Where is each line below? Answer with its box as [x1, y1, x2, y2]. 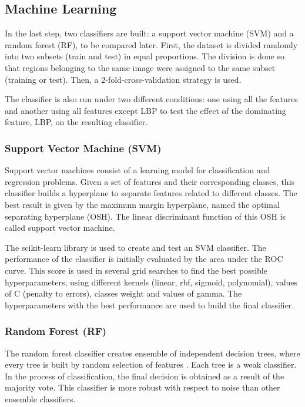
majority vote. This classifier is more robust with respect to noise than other [5, 381, 280, 393]
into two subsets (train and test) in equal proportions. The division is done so [5, 50, 284, 62]
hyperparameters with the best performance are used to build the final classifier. [5, 298, 294, 311]
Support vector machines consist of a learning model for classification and [5, 164, 270, 176]
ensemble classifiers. [5, 392, 76, 405]
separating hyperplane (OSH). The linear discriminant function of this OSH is [5, 210, 286, 222]
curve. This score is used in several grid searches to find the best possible [5, 264, 267, 276]
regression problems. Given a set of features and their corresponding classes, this [5, 175, 295, 187]
